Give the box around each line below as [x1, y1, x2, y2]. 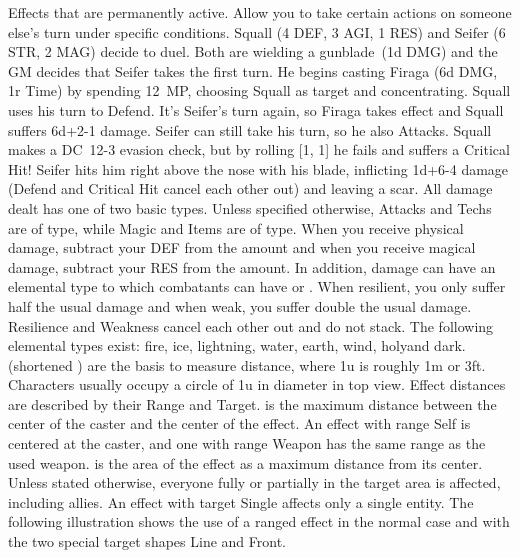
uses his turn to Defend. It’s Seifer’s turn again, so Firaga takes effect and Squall [8, 99, 504, 120]
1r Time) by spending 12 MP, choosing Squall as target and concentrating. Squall [8, 80, 511, 101]
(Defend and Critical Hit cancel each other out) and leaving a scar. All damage [8, 178, 493, 199]
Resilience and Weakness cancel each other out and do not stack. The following [8, 315, 494, 336]
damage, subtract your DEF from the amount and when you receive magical [8, 237, 476, 258]
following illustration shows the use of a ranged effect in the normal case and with [8, 511, 510, 532]
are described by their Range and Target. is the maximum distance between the [8, 393, 497, 414]
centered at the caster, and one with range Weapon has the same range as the [8, 433, 486, 454]
